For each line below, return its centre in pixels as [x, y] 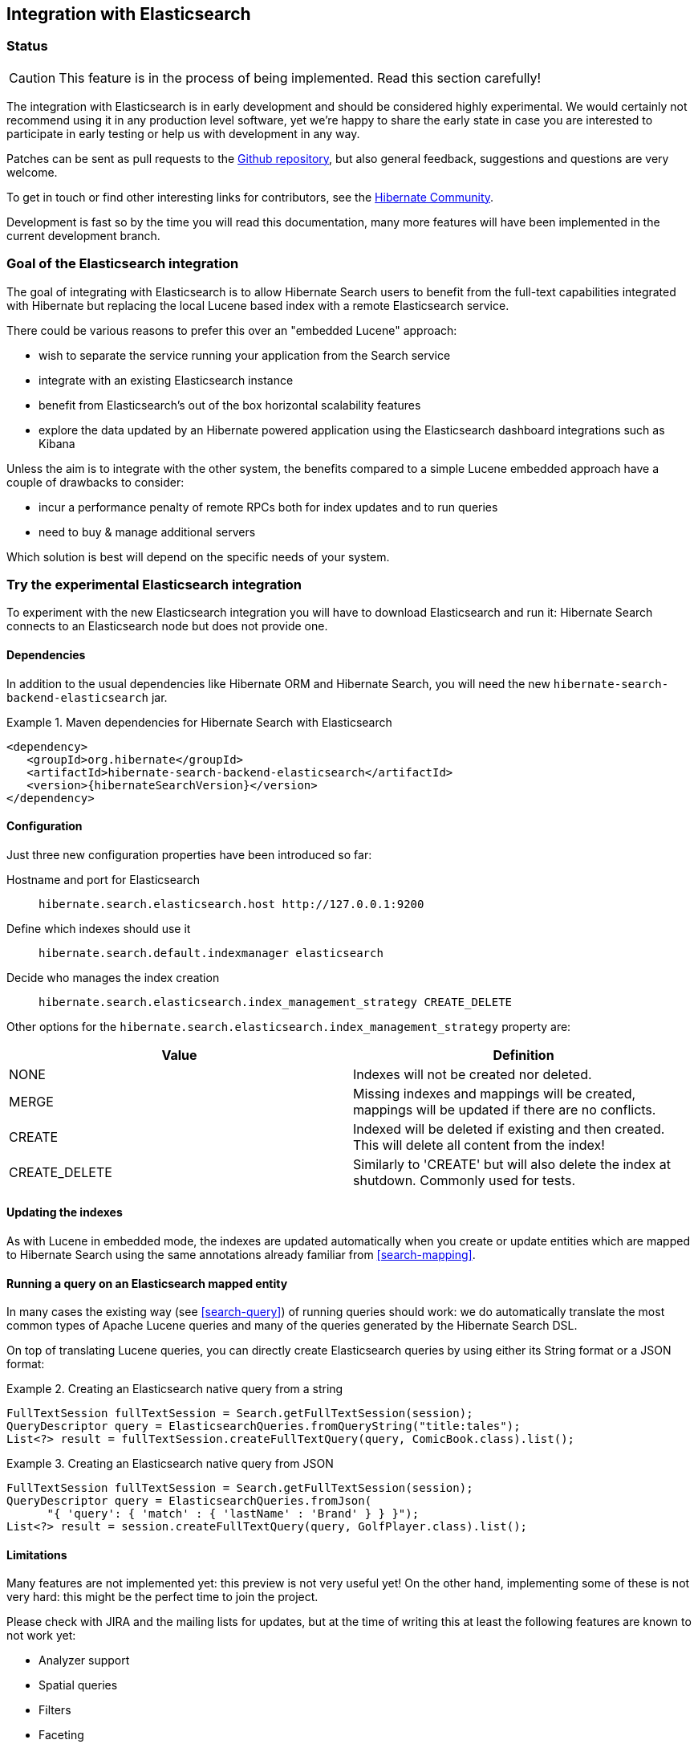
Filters [55, 1710]
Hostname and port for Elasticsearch [103, 879]
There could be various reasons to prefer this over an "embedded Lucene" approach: [232, 330]
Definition [523, 1055]
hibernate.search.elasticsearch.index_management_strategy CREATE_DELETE [276, 1002]
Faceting [61, 1735]
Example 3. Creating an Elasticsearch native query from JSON [170, 1464]
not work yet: [41, 1636]
